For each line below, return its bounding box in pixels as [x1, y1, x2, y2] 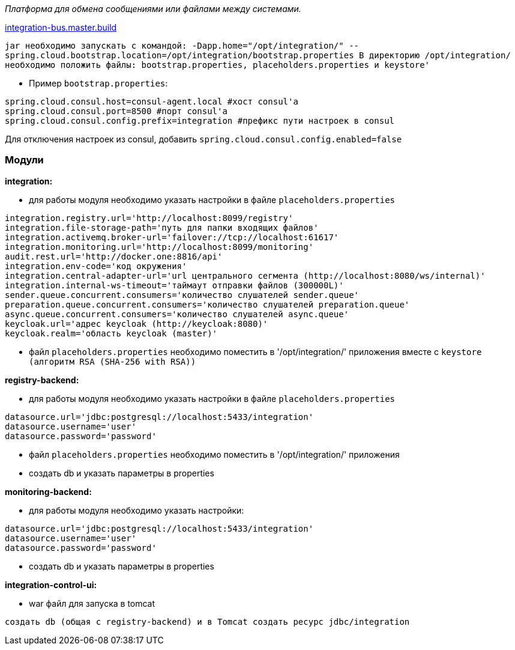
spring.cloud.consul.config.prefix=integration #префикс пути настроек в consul [5, 116, 395, 126]
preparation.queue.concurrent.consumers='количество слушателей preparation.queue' [5, 299, 410, 309]
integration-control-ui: [5, 579, 97, 590]
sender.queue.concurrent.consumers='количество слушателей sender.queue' [5, 290, 360, 300]
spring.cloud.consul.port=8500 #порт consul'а [5, 106, 227, 116]
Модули [5, 154, 44, 166]
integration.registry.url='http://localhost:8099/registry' [5, 213, 294, 223]
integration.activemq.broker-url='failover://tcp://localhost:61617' [5, 232, 339, 242]
